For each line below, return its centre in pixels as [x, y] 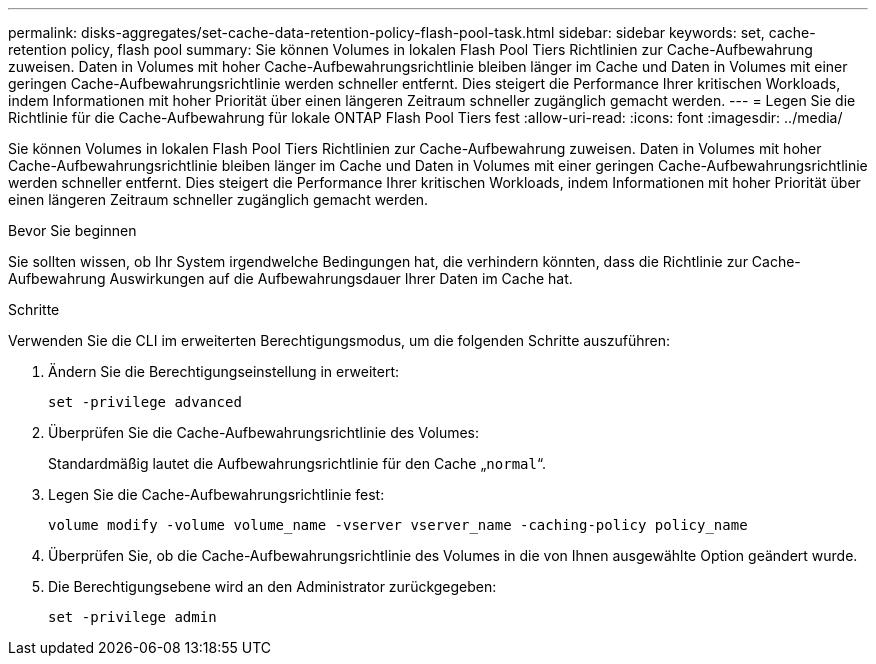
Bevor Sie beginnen [72, 230]
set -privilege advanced [145, 402]
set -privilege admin [132, 617]
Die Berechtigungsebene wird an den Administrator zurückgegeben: [272, 586]
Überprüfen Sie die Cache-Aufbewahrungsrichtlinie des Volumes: [264, 432]
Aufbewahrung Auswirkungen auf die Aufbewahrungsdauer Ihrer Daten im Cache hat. [290, 278]
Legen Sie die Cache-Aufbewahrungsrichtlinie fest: [216, 494]
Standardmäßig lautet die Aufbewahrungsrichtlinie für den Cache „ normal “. [297, 463]
